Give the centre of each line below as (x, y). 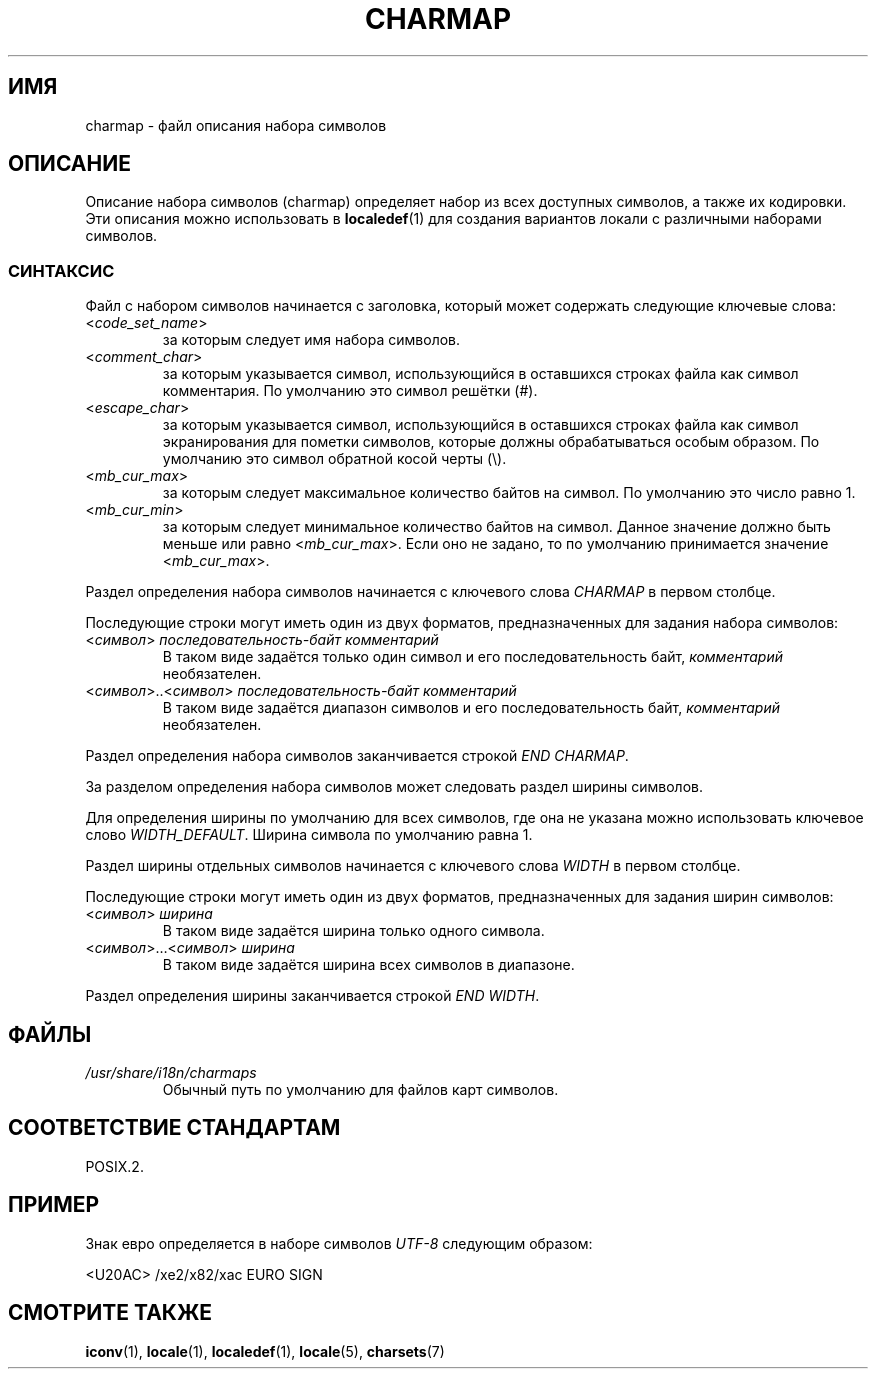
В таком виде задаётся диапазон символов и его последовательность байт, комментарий (471, 708)
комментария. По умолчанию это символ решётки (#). (350, 391)
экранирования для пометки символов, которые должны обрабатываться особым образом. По (491, 442)
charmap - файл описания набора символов (236, 125)
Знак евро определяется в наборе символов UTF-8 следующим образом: (339, 1243)
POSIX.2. (114, 1166)
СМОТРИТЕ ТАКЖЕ (110, 1313)
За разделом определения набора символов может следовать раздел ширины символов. (394, 787)
